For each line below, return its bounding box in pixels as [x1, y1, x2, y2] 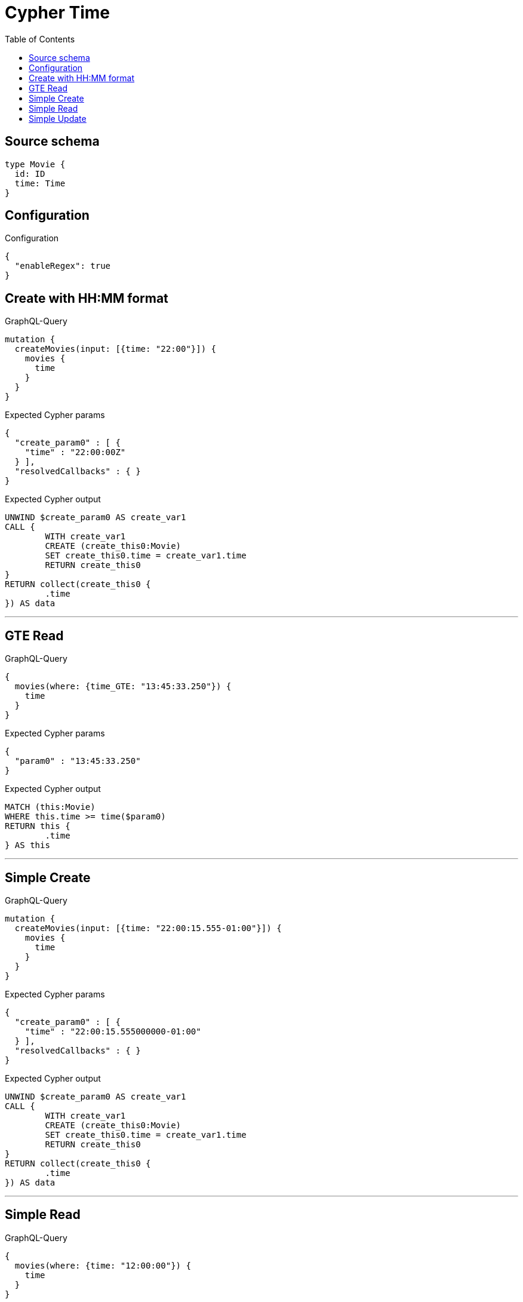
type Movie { [5, 159, 66, 169]
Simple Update [29, 113, 87, 124]
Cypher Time [5, 2, 110, 23]
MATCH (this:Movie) [5, 802, 96, 812]
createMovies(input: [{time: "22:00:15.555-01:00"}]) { [14, 923, 282, 933]
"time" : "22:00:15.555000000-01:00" [24, 1026, 201, 1036]
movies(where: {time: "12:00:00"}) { [14, 1260, 191, 1270]
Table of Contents [5, 33, 75, 44]
